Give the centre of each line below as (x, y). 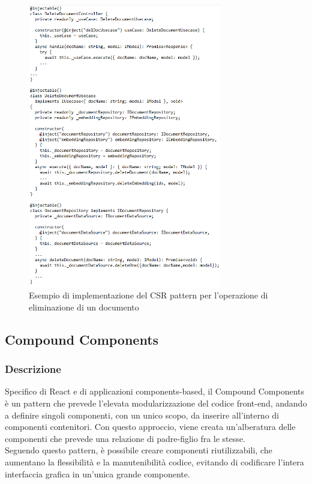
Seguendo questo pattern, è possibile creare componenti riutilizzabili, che (139, 450)
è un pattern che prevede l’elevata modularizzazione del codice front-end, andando (156, 403)
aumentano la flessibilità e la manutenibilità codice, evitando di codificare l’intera (154, 462)
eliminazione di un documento (84, 307)
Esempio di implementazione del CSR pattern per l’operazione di (148, 295)
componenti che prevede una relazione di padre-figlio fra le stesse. (125, 438)
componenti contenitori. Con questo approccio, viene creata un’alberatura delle (150, 427)
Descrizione (33, 369)
